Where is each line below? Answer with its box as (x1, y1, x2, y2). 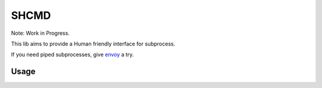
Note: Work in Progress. (11, 30, 70, 37)
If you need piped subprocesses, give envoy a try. (11, 51, 134, 58)
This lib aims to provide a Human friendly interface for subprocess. (11, 40, 175, 47)
